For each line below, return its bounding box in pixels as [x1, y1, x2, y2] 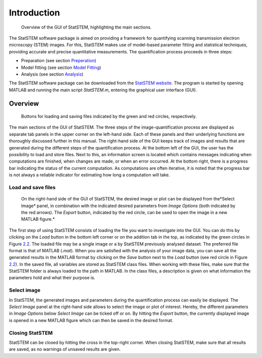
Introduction [9, 7, 60, 18]
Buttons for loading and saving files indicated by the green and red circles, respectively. [21, 114, 197, 119]
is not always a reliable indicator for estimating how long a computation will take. [9, 172, 170, 178]
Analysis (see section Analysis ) [21, 71, 83, 77]
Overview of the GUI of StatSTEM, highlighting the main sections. [21, 24, 152, 30]
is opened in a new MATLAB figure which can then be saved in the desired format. [9, 317, 174, 323]
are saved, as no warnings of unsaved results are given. [9, 346, 121, 352]
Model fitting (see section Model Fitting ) [21, 65, 101, 70]
